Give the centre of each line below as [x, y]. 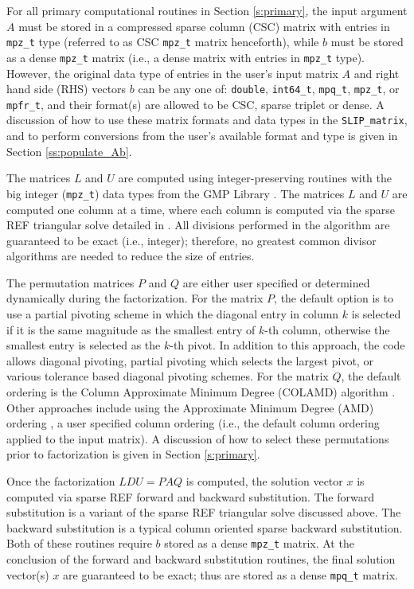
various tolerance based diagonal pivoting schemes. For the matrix [168, 376]
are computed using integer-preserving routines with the [255, 178]
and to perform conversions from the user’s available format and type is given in [202, 136]
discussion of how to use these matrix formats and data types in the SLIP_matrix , [207, 120]
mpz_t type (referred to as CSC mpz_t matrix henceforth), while [163, 42]
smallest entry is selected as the [84, 345]
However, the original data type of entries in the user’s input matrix [172, 73]
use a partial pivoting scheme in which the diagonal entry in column [173, 314]
